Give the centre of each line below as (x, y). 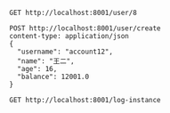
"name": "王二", (46, 61)
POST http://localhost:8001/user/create (85, 28)
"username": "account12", (65, 52)
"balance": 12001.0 (53, 77)
